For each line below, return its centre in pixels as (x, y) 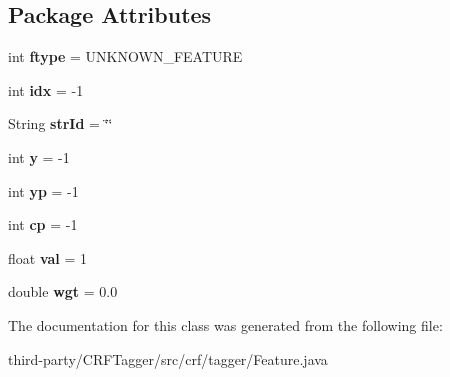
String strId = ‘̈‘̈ (60, 123)
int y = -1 (39, 156)
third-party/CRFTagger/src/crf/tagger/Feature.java (168, 358)
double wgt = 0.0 (63, 291)
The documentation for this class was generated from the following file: (225, 324)
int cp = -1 (43, 224)
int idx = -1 (46, 89)
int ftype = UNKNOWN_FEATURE (125, 56)
